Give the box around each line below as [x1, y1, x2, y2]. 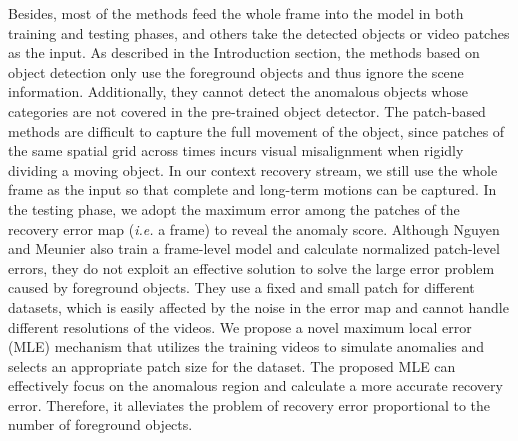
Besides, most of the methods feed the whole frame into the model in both [8, 3, 464, 23]
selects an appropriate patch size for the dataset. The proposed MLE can [8, 355, 456, 376]
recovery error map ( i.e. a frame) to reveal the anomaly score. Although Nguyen [8, 218, 500, 239]
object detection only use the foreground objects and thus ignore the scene [8, 61, 464, 82]
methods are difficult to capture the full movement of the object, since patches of [8, 120, 505, 141]
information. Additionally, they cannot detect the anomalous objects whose [8, 81, 468, 102]
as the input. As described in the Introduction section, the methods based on [8, 42, 480, 63]
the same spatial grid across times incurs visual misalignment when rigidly [8, 140, 464, 161]
